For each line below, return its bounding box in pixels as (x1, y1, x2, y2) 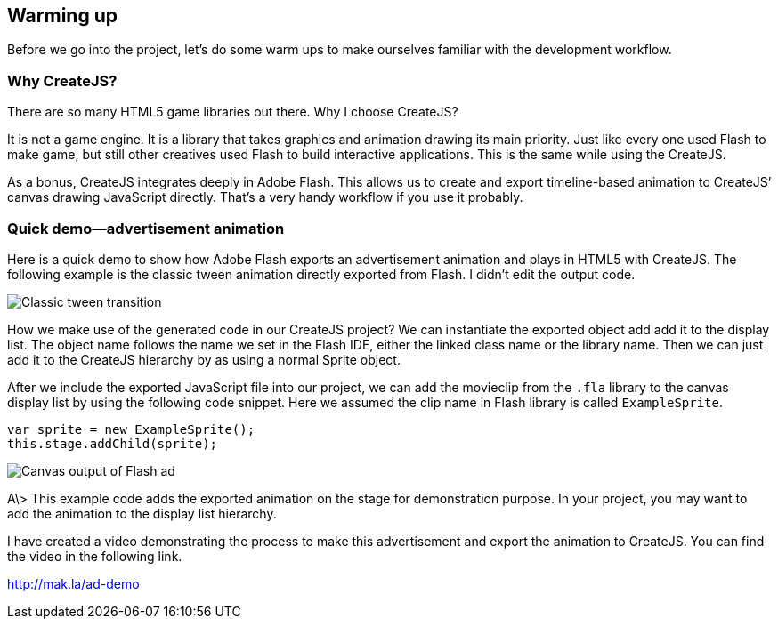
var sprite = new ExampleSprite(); (7, 421, 255, 437)
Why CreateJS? (7, 71, 118, 90)
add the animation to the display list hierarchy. (7, 505, 277, 521)
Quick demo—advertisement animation (7, 219, 285, 237)
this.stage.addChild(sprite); (7, 436, 218, 451)
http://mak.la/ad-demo (7, 575, 140, 591)
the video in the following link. (7, 548, 182, 564)
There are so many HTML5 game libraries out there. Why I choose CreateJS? (7, 104, 458, 120)
